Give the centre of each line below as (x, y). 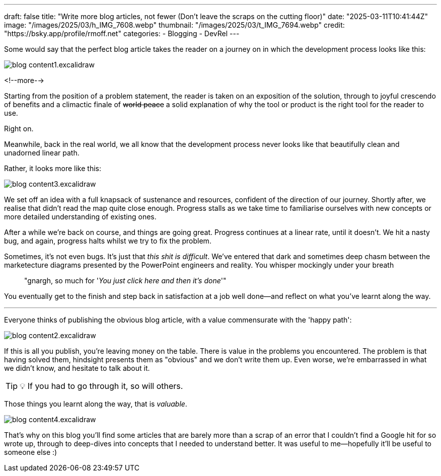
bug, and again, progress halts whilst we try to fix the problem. (108, 241)
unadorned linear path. (42, 153)
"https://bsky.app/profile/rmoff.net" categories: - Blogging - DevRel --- (122, 33)
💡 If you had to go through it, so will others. (101, 386)
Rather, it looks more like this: (53, 168)
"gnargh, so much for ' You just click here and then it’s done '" (125, 281)
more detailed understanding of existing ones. (80, 217)
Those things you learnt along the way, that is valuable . (96, 404)
